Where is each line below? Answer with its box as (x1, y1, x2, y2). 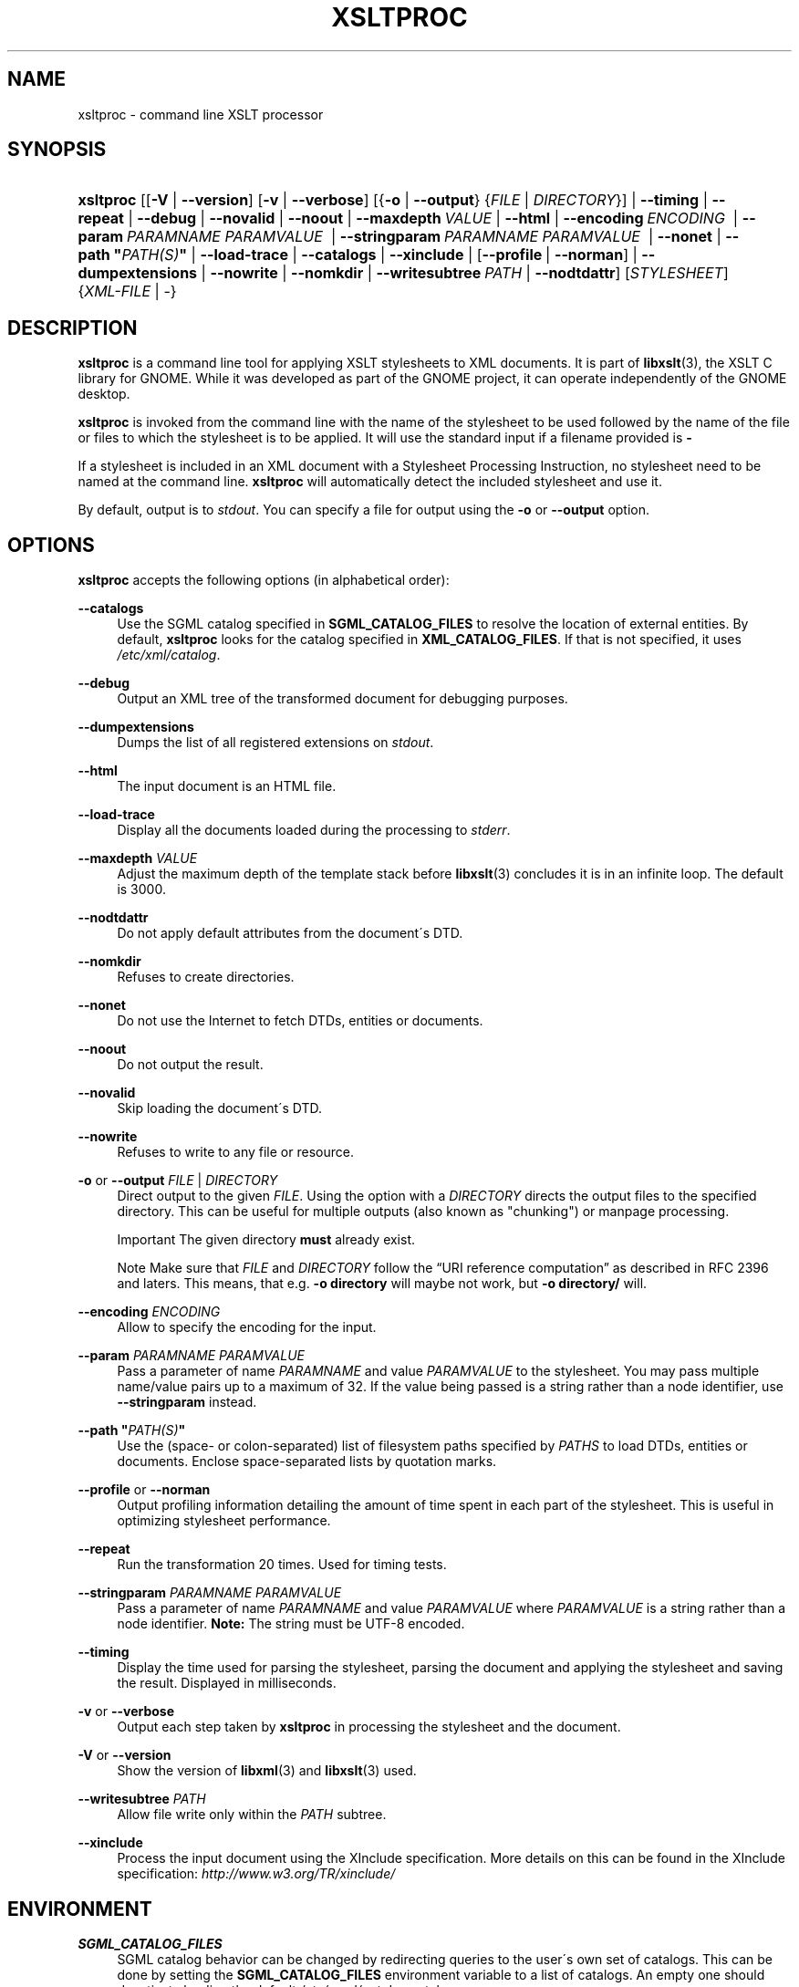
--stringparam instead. (117, 1394, 257, 1410)
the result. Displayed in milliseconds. (117, 1675, 337, 1691)
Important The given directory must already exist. (117, 1232, 416, 1248)
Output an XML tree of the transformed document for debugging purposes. (117, 691, 568, 707)
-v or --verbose (78, 1703, 174, 1720)
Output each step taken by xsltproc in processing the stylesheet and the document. (117, 1719, 621, 1735)
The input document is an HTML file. (117, 778, 337, 795)
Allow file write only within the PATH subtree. (117, 1806, 387, 1823)
